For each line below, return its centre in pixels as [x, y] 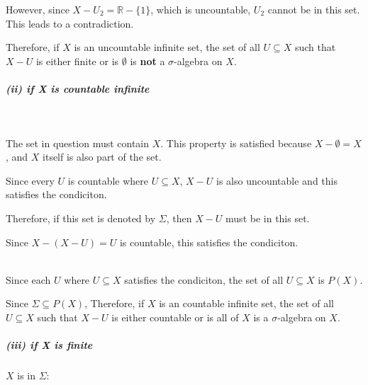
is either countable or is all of [175, 317]
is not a [147, 61]
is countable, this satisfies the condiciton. [209, 242]
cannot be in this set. [314, 9]
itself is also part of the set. [102, 157]
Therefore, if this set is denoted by [81, 218]
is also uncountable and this [277, 180]
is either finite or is [77, 61]
